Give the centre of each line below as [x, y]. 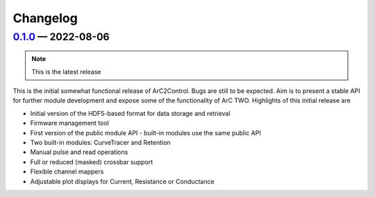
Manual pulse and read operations [79, 152]
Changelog [45, 18]
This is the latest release [66, 71]
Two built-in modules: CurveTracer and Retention [100, 142]
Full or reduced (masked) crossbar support [92, 162]
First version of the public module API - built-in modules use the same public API [145, 132]
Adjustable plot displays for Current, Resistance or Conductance [122, 181]
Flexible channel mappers [67, 172]
